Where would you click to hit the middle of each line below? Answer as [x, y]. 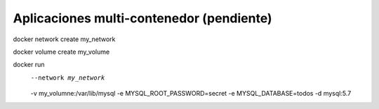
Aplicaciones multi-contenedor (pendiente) [143, 18]
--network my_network [68, 78]
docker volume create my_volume [61, 52]
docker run [29, 65]
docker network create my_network [64, 39]
